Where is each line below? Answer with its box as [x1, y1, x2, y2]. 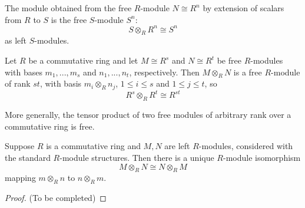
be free [217, 54, 241, 67]
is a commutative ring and [46, 140, 141, 152]
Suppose [5, 140, 35, 152]
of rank [5, 77, 31, 90]
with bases [5, 65, 42, 78]
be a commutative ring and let [28, 54, 138, 67]
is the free [51, 13, 87, 25]
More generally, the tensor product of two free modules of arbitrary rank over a [5, 108, 291, 121]
